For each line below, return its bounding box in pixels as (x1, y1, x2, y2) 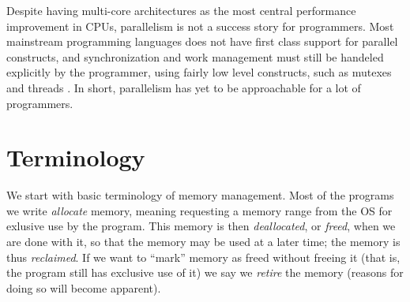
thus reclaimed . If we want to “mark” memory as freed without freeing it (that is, (6, 248, 401, 265)
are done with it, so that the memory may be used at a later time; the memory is (6, 233, 401, 250)
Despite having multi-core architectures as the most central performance (6, 2, 356, 18)
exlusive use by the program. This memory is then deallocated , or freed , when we (6, 218, 396, 234)
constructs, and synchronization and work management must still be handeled (6, 48, 384, 65)
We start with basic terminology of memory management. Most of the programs (6, 187, 394, 203)
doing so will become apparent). (6, 279, 161, 296)
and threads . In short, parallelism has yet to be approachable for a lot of (6, 79, 361, 95)
